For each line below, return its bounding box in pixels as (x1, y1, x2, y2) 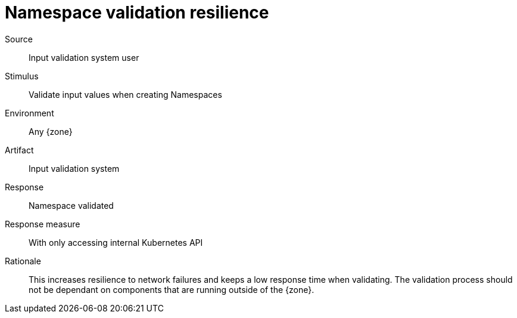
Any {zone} (29, 126, 73, 137)
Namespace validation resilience (5, 2, 269, 23)
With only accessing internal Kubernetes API (29, 237, 203, 248)
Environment (5, 107, 54, 118)
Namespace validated (29, 200, 114, 211)
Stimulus (5, 70, 39, 81)
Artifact (5, 144, 34, 155)
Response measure (5, 218, 80, 229)
